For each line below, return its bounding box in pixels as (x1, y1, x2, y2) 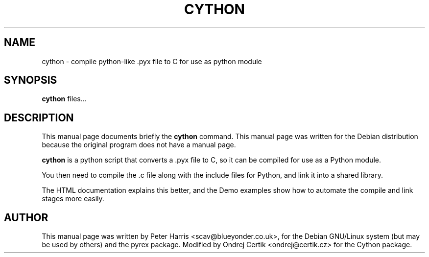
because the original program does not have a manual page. (42, 140, 236, 149)
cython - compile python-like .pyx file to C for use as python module (42, 57, 262, 66)
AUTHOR (4, 211, 48, 224)
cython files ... (42, 94, 87, 103)
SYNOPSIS (4, 74, 57, 87)
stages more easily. (42, 194, 104, 203)
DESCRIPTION (4, 111, 74, 124)
